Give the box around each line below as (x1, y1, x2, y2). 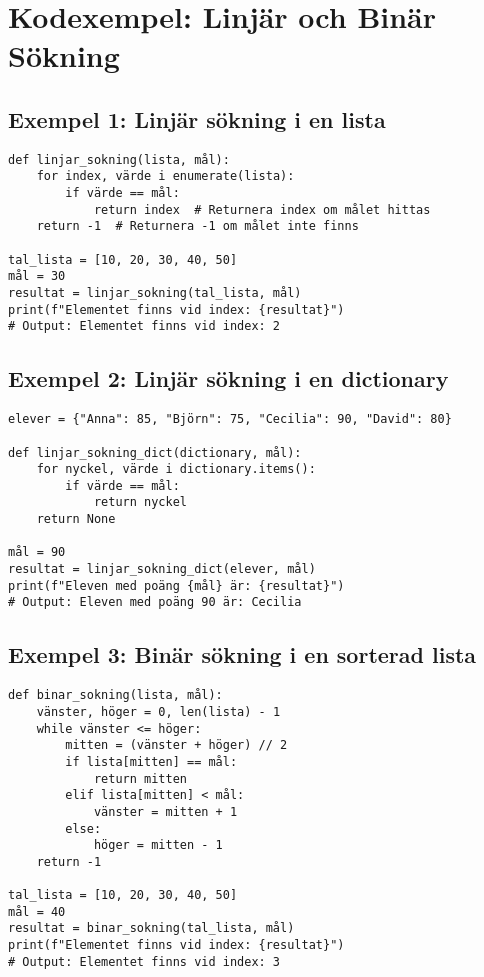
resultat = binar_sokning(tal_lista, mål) (8, 921, 295, 936)
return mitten (93, 771, 187, 786)
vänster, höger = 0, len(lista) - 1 (36, 704, 281, 719)
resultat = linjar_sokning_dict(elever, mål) (8, 562, 316, 577)
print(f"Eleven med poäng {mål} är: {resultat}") (8, 578, 345, 593)
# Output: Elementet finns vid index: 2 (8, 319, 281, 334)
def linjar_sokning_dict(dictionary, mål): (8, 445, 302, 460)
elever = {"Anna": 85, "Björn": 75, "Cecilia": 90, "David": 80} (8, 412, 452, 427)
